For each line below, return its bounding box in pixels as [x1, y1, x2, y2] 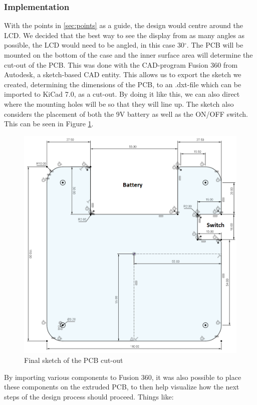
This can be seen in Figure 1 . [4, 118, 94, 129]
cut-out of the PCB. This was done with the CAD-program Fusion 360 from [4, 59, 238, 70]
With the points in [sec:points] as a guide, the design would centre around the [4, 20, 243, 31]
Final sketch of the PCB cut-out [24, 355, 123, 365]
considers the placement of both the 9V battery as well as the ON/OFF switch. [4, 108, 248, 119]
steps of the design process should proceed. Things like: [4, 391, 174, 401]
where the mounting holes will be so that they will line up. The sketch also [4, 98, 234, 109]
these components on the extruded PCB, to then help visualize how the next [4, 381, 239, 392]
